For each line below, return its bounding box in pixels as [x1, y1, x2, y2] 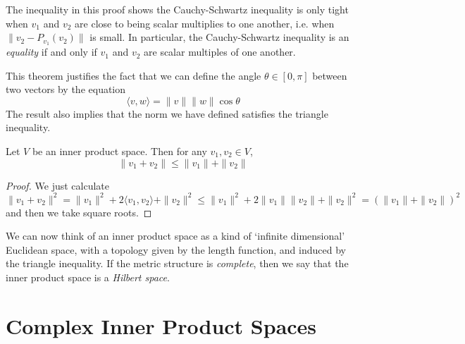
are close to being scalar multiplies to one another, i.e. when [75, 16, 335, 30]
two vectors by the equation [6, 82, 126, 97]
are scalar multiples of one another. [144, 44, 296, 59]
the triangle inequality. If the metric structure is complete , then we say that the [6, 256, 349, 271]
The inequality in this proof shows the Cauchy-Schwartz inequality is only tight [6, 2, 349, 16]
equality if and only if [6, 44, 97, 59]
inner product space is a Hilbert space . [6, 270, 170, 285]
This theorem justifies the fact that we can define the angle [6, 68, 261, 82]
